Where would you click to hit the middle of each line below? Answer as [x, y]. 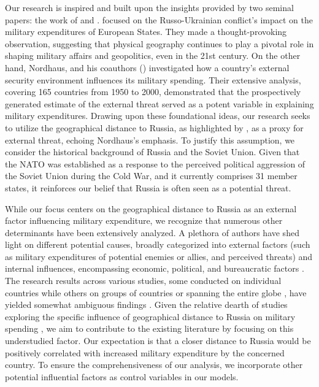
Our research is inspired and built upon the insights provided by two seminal [149, 7]
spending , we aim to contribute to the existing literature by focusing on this [149, 328]
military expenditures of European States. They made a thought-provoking [146, 32]
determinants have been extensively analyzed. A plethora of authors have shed [152, 232]
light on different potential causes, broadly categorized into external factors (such [158, 244]
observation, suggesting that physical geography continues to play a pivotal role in [159, 43]
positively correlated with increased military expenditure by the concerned [145, 352]
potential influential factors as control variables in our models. [122, 376]
